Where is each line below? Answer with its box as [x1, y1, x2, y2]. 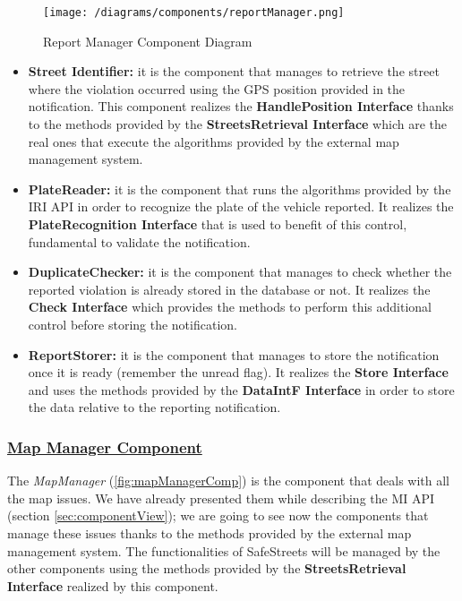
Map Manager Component [7, 435, 202, 458]
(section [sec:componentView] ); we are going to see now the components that [7, 506, 429, 525]
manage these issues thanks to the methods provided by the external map [7, 523, 412, 542]
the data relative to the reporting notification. [28, 398, 281, 416]
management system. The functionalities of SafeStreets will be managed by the [7, 541, 441, 560]
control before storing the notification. [28, 314, 237, 333]
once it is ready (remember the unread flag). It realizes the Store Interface [28, 363, 449, 382]
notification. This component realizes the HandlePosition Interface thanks [28, 97, 454, 116]
